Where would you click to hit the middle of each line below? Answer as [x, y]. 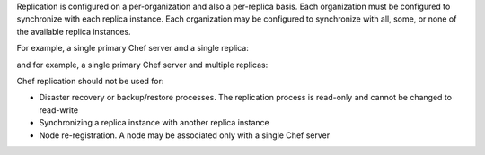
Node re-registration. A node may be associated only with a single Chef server [185, 135]
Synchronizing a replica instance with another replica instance [154, 123]
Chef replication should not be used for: [90, 81]
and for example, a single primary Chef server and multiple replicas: [142, 65]
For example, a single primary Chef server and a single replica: [132, 48]
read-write [59, 110]
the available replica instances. [74, 31]
